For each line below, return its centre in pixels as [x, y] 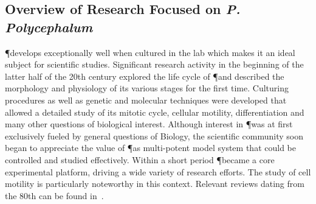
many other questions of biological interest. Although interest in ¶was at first [149, 124]
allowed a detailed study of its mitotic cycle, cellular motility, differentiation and [155, 112]
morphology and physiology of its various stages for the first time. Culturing [147, 88]
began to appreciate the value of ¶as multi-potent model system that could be [150, 148]
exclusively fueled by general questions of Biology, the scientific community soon [154, 135]
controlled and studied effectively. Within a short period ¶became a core [140, 159]
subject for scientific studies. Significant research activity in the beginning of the [154, 64]
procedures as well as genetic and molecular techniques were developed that [146, 100]
